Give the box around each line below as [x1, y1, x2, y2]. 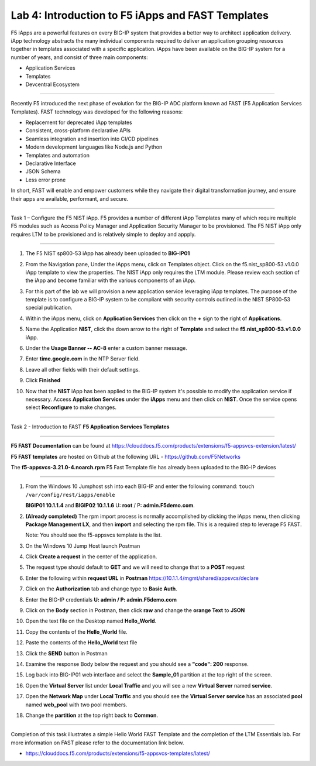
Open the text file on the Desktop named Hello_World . [25, 617, 157, 624]
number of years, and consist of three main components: [11, 53, 149, 61]
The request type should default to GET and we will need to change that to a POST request [25, 564, 245, 571]
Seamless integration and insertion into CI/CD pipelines [25, 135, 159, 142]
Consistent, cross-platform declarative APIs [25, 127, 131, 134]
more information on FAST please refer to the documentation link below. [11, 739, 184, 746]
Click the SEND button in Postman [25, 650, 108, 657]
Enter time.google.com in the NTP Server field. [25, 355, 140, 362]
